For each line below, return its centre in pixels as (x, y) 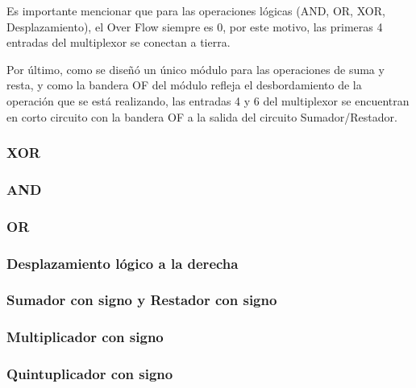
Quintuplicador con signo (90, 374)
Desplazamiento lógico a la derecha (123, 263)
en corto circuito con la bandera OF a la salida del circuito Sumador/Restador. (202, 116)
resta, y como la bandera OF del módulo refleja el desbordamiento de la (184, 85)
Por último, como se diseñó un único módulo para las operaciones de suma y (196, 69)
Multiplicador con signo (85, 337)
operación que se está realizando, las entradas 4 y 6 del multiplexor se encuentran (208, 100)
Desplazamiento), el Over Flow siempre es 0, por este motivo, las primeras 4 (195, 26)
